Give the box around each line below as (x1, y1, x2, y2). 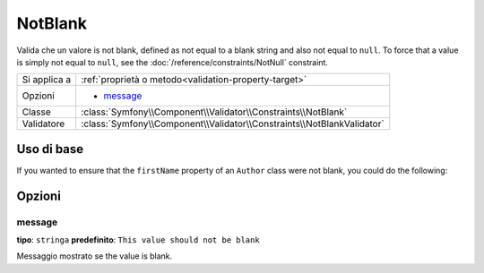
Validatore (22, 117, 65, 130)
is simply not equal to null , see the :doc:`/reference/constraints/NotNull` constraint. (16, 56, 329, 67)
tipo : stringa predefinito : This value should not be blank (16, 235, 260, 245)
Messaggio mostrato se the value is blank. (16, 251, 173, 261)
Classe (22, 106, 51, 118)
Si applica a (22, 73, 72, 86)
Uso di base (16, 141, 84, 157)
